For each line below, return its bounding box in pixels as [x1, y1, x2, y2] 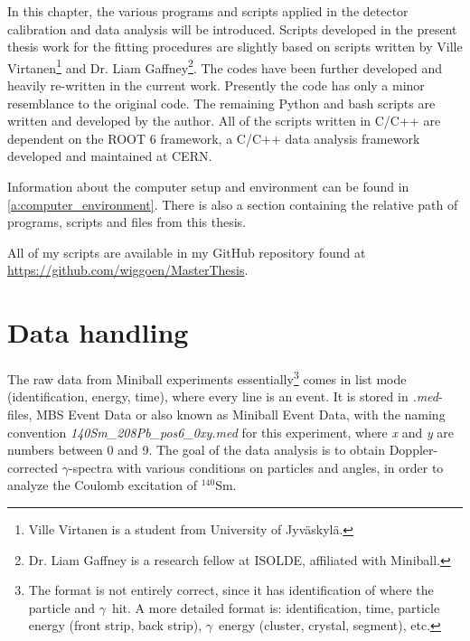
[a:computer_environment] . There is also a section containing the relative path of [7, 194, 458, 213]
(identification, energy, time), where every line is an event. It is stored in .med [7, 387, 439, 406]
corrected [7, 457, 59, 476]
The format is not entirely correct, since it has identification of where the [28, 580, 434, 599]
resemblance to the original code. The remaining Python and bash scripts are [7, 93, 436, 112]
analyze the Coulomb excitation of [7, 476, 197, 495]
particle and [28, 598, 95, 617]
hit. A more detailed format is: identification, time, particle [111, 598, 440, 617]
